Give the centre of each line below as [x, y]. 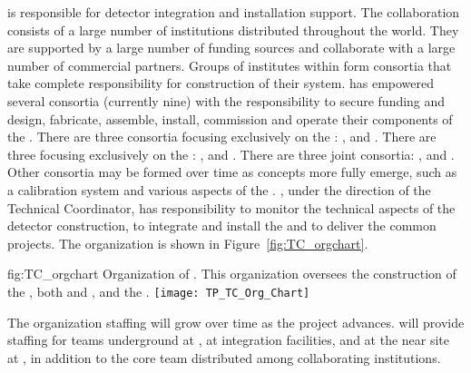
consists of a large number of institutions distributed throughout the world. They [233, 29]
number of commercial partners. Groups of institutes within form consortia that [230, 65]
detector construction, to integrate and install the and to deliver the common [222, 226]
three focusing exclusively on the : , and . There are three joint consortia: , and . [231, 154]
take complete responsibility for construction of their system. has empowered [221, 83]
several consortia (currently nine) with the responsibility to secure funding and [226, 100]
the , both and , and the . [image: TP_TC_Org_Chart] [159, 291]
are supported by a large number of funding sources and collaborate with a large [231, 48]
